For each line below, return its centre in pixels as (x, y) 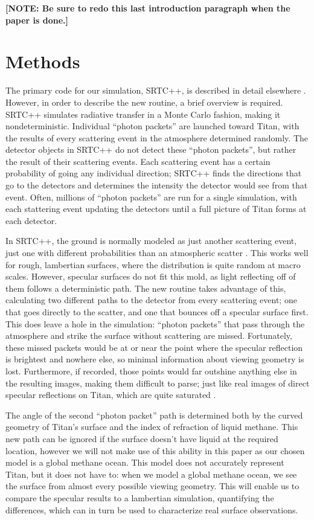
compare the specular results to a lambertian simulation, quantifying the (140, 497)
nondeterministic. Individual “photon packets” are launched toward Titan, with (152, 126)
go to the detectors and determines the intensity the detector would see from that (157, 185)
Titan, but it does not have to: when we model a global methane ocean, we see (151, 474)
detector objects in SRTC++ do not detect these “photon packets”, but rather (151, 149)
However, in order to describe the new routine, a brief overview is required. (144, 102)
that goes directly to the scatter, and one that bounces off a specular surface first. (157, 312)
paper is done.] (37, 20)
